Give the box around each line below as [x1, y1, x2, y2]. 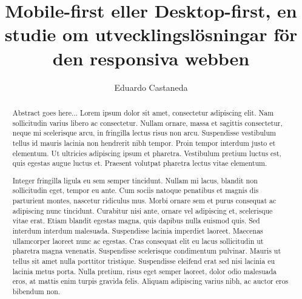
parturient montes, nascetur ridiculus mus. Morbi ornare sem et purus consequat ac [12, 195, 277, 206]
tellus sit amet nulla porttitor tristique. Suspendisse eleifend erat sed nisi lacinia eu [12, 255, 275, 266]
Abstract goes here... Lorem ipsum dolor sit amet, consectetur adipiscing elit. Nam [12, 107, 274, 117]
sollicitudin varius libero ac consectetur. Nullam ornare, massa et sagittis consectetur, [12, 117, 283, 128]
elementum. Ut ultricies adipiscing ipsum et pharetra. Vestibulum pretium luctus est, [12, 148, 281, 158]
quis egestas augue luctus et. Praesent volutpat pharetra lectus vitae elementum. [12, 158, 267, 168]
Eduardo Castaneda [114, 80, 188, 93]
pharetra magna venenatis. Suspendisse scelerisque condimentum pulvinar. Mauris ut [12, 246, 281, 256]
